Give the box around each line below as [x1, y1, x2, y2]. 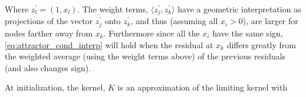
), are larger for [242, 15, 298, 27]
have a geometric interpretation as [177, 3, 301, 15]
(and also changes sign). [5, 61, 91, 73]
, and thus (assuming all [130, 15, 218, 27]
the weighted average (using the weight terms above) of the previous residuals [5, 50, 286, 62]
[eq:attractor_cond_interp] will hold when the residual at [5, 38, 213, 51]
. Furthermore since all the [103, 26, 200, 39]
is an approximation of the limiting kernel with [117, 81, 288, 93]
